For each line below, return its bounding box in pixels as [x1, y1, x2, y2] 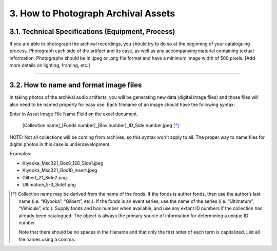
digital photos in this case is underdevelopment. [9, 141, 111, 148]
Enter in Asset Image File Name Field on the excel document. [9, 111, 138, 117]
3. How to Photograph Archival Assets [9, 8, 175, 19]
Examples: [9, 151, 32, 157]
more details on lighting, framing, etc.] [9, 62, 90, 69]
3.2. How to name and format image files [9, 81, 142, 90]
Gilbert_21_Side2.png [22, 174, 67, 180]
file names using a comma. [18, 236, 75, 242]
